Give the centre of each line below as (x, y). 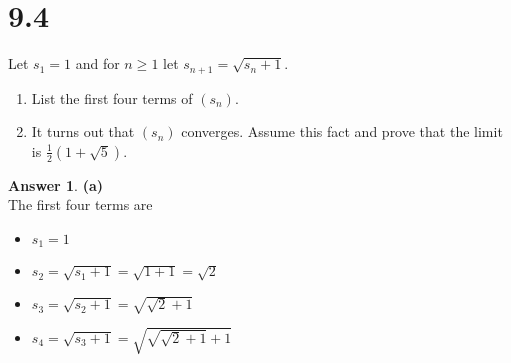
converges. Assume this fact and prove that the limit (342, 131)
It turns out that (83, 131)
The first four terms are (80, 204)
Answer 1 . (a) (55, 184)
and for (97, 63)
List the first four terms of (112, 97)
